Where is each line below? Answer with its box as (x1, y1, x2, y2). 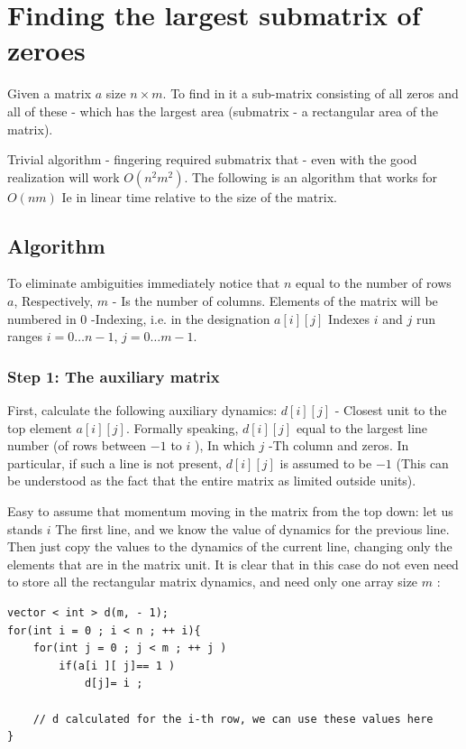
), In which (195, 436, 255, 455)
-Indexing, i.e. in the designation (90, 309, 270, 328)
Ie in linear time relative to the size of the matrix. (61, 187, 337, 206)
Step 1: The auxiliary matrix (7, 365, 220, 387)
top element (7, 418, 72, 437)
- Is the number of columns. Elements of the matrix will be (112, 291, 438, 310)
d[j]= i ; (84, 677, 143, 690)
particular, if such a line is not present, (7, 453, 222, 472)
